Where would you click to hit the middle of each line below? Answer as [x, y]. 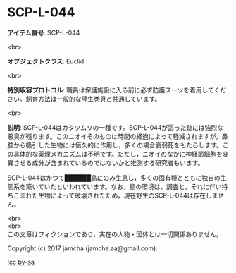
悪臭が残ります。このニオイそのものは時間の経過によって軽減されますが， [114, 136]
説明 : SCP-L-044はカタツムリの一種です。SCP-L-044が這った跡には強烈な [116, 127]
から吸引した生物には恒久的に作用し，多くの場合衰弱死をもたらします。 [118, 145]
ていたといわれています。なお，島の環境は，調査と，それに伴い [130, 186]
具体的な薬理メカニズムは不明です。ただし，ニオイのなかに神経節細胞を [118, 154]
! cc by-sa [21, 262]
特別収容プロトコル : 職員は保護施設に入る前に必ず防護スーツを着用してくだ [117, 90]
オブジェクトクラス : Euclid [46, 61]
